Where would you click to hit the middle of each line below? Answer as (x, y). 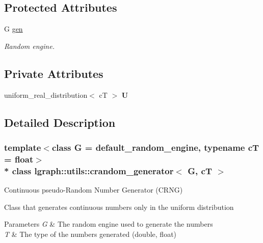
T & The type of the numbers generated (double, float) (90, 234)
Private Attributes (54, 73)
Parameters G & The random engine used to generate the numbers (109, 224)
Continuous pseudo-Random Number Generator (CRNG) (94, 190)
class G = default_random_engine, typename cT (155, 147)
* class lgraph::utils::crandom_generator (89, 170)
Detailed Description (60, 122)
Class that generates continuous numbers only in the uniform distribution (119, 207)
